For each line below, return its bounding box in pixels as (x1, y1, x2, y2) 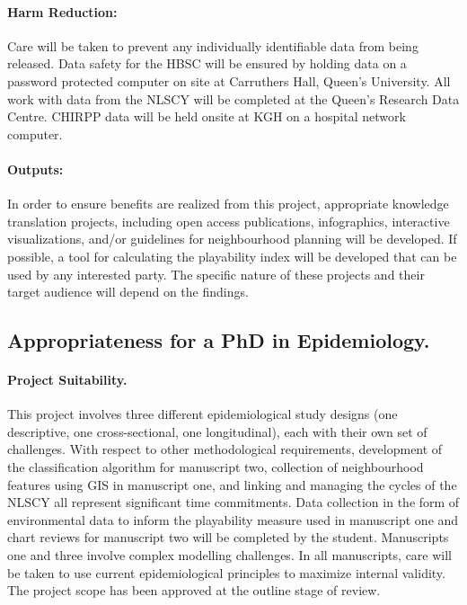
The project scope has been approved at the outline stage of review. (7, 581, 381, 600)
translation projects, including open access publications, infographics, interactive (7, 211, 450, 230)
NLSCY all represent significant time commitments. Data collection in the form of (7, 493, 460, 512)
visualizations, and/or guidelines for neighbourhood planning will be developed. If (7, 229, 457, 248)
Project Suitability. (7, 370, 128, 389)
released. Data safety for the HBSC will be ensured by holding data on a (7, 54, 407, 73)
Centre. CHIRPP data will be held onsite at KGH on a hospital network (7, 107, 406, 126)
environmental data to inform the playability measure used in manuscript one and (7, 510, 459, 529)
